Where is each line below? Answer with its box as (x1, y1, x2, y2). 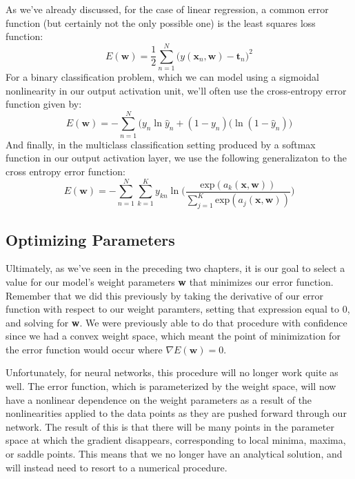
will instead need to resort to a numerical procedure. (6, 460, 227, 474)
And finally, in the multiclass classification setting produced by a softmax (6, 137, 316, 151)
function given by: (6, 97, 82, 111)
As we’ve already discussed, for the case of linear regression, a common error (6, 2, 329, 16)
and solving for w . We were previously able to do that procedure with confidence (6, 315, 347, 329)
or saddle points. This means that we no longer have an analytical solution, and (6, 447, 343, 461)
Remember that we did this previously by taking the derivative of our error (6, 288, 324, 302)
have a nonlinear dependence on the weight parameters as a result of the (6, 392, 312, 407)
